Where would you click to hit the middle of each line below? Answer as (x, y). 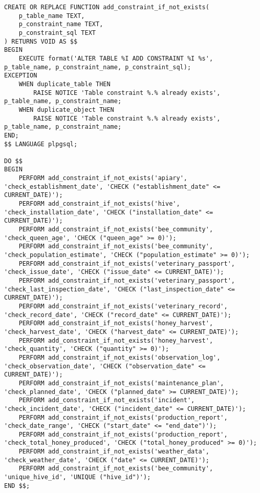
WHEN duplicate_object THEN (66, 110)
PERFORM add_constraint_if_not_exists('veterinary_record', (123, 306)
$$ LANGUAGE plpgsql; (41, 144)
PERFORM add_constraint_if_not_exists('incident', (107, 400)
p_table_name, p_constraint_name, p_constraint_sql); (98, 67)
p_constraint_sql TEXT (57, 33)
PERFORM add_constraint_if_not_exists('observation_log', (120, 357)
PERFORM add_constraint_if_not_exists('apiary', (103, 178)
